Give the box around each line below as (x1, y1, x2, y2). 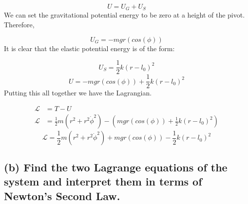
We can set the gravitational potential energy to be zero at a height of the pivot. (4, 10, 245, 20)
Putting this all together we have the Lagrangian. (4, 88, 152, 98)
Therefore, (4, 19, 35, 30)
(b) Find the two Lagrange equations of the (4, 159, 228, 174)
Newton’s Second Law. (4, 188, 120, 203)
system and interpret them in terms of (4, 174, 202, 189)
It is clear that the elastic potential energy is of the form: (4, 43, 175, 53)
